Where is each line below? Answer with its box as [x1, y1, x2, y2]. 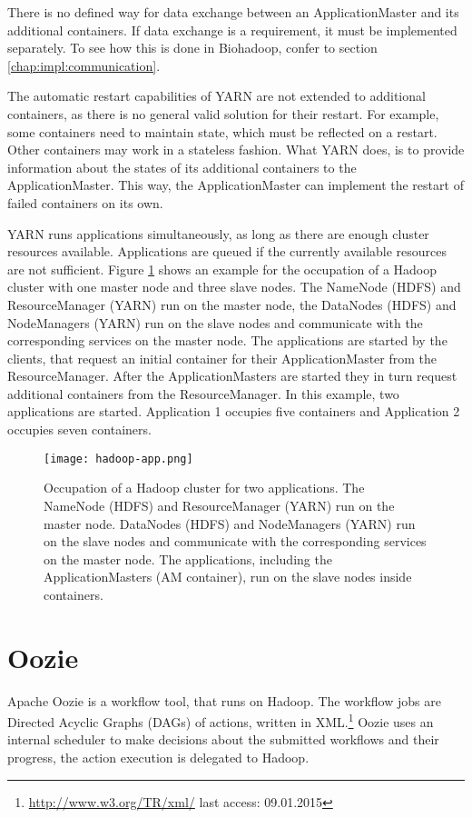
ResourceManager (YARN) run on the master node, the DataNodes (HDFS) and [7, 294, 457, 314]
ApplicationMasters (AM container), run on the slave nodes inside [44, 567, 412, 586]
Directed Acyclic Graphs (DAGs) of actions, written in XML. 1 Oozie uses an [7, 710, 434, 731]
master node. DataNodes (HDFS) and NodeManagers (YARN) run [44, 514, 416, 533]
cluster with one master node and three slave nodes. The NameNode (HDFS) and [7, 277, 461, 296]
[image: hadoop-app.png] [44, 452, 193, 465]
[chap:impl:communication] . [7, 55, 161, 75]
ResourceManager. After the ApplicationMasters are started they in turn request [7, 366, 457, 385]
